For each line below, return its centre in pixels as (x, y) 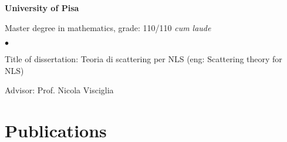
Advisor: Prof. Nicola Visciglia (59, 90)
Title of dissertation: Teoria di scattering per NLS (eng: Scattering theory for (143, 59)
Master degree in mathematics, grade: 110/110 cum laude (108, 27)
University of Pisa (42, 8)
